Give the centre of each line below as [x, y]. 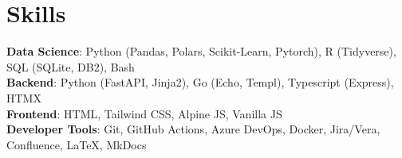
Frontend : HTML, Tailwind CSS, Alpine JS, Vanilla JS [144, 113]
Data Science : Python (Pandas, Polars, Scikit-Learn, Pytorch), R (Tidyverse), [201, 51]
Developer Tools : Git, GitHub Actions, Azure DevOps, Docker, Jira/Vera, [193, 129]
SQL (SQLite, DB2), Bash [71, 66]
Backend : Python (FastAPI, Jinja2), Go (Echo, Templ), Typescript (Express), [200, 82]
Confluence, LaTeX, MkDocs [77, 144]
